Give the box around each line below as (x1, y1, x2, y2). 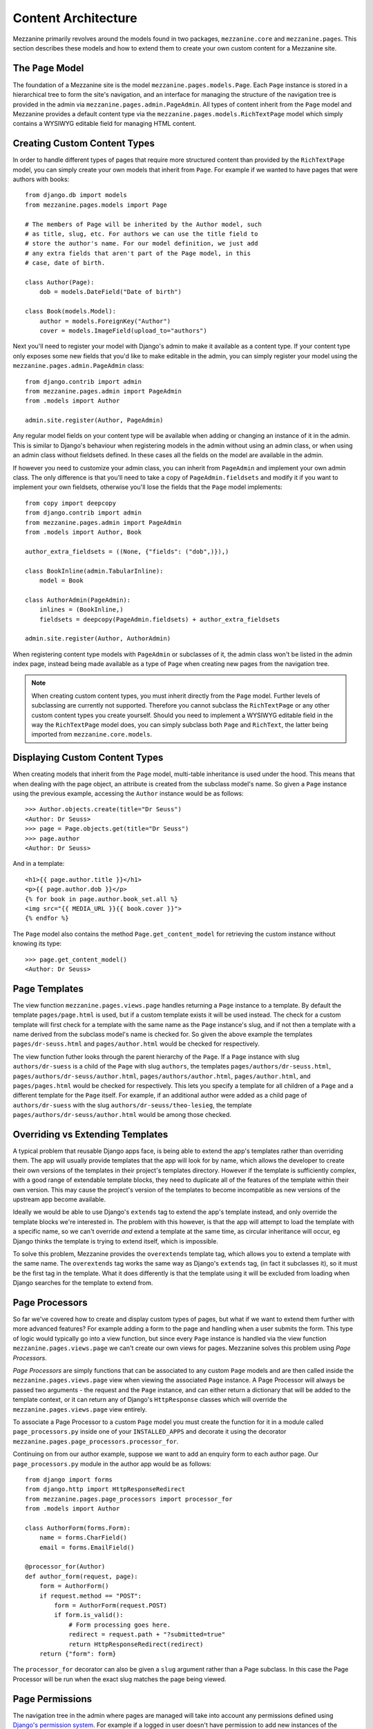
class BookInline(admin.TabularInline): (25, 567, 164, 575)
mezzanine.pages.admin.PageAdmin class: (12, 362, 144, 370)
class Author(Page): (25, 279, 95, 286)
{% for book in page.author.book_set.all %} (25, 895, 179, 903)
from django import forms (25, 1475, 113, 1483)
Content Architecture (12, 10, 137, 26)
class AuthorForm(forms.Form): (25, 1524, 131, 1532)
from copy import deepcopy (25, 499, 117, 507)
